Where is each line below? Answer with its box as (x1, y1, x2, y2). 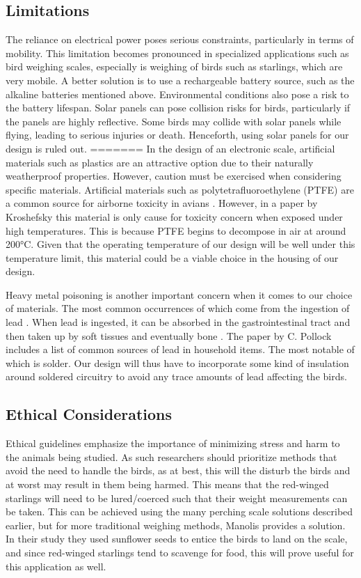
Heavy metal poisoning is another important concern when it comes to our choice (6, 287, 353, 302)
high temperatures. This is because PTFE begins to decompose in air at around (6, 223, 346, 237)
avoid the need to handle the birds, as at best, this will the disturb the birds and (6, 463, 351, 478)
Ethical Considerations (6, 403, 173, 425)
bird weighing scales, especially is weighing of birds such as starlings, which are (6, 59, 343, 74)
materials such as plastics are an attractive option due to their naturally (6, 155, 314, 169)
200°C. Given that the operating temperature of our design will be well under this (6, 237, 355, 251)
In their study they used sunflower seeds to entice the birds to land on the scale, (6, 531, 348, 546)
